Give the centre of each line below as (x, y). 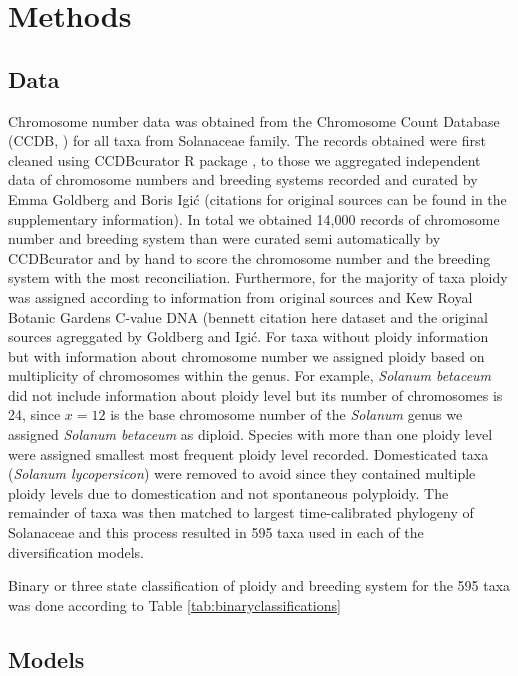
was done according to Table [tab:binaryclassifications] (174, 604)
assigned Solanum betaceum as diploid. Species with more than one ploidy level (250, 434)
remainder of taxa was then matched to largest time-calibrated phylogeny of (241, 512)
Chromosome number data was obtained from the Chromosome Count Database (254, 120)
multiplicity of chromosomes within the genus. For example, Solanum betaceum (250, 375)
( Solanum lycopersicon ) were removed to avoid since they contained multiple (242, 473)
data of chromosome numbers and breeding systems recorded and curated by (243, 179)
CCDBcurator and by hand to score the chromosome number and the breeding (249, 257)
